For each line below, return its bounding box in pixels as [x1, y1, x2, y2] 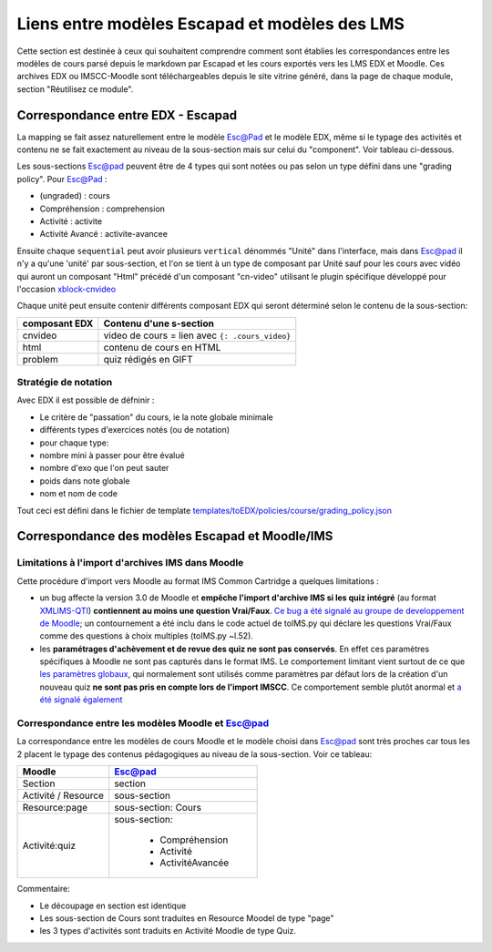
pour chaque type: [39, 437, 109, 448]
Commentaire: [16, 884, 70, 895]
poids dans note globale [39, 475, 130, 486]
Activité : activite [39, 215, 103, 227]
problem [22, 353, 58, 365]
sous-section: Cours [114, 802, 202, 814]
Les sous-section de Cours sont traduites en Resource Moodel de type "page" [39, 912, 334, 924]
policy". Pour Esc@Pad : [16, 173, 108, 184]
